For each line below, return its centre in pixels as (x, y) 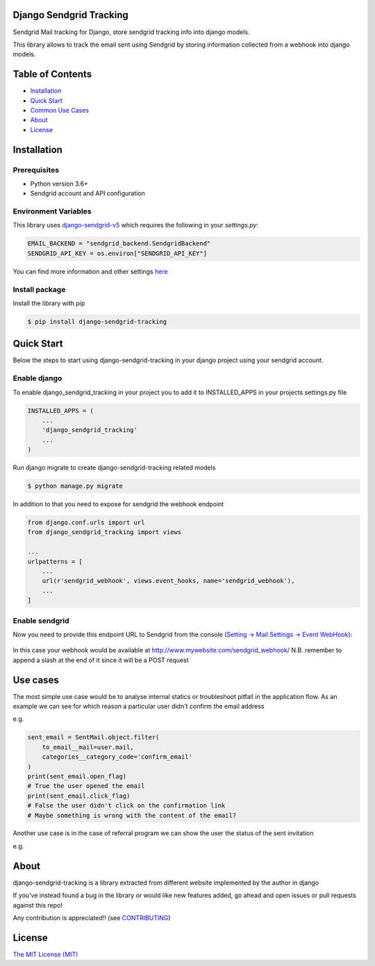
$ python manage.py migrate (75, 486)
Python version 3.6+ (59, 184)
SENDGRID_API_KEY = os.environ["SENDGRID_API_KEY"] (117, 253)
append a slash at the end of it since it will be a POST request (101, 660)
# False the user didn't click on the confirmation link (126, 806)
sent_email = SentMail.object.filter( (93, 738)
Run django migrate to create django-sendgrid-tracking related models (114, 468)
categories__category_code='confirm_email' (117, 757)
